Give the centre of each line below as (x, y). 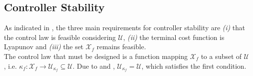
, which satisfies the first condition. (194, 66)
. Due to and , (94, 66)
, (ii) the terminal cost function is (174, 37)
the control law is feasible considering (60, 37)
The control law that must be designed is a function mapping (96, 56)
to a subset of (221, 56)
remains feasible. (121, 47)
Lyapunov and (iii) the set (44, 47)
